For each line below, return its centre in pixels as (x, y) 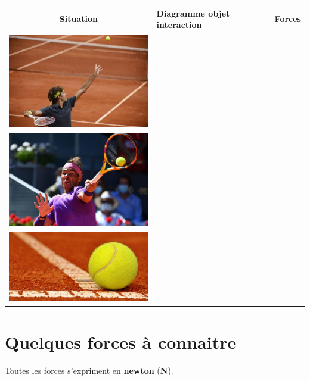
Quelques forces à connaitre (121, 341)
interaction (179, 25)
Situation (78, 19)
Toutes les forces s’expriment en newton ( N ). (89, 370)
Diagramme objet (193, 13)
